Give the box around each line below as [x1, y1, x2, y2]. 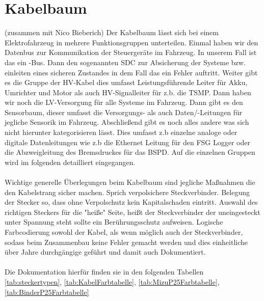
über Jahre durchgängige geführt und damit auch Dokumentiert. [5, 247, 206, 257]
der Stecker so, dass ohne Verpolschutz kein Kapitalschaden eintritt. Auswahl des [5, 197, 258, 207]
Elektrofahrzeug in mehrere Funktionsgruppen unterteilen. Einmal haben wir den [5, 37, 258, 47]
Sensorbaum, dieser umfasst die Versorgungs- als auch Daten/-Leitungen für [5, 106, 243, 117]
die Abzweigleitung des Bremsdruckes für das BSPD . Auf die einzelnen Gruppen [5, 147, 255, 157]
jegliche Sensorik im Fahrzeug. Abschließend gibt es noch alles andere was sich [5, 117, 249, 127]
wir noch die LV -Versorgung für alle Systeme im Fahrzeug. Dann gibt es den [5, 97, 243, 107]
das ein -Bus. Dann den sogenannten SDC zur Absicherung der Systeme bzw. [5, 57, 246, 67]
